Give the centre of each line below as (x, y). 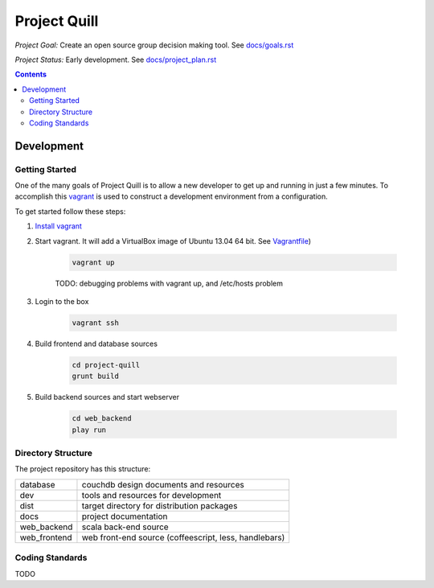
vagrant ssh (96, 323)
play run (89, 430)
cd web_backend (102, 419)
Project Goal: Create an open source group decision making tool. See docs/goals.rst (154, 45)
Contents (31, 74)
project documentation (125, 516)
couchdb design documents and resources (163, 484)
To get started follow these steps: (70, 211)
